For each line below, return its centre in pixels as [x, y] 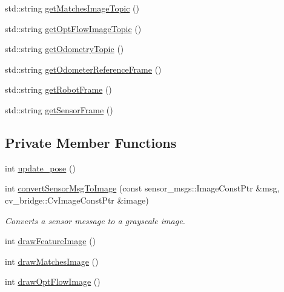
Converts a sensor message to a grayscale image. [95, 220]
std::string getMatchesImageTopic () [72, 8]
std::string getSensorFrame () [59, 109]
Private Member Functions [91, 142]
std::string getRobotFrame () [58, 89]
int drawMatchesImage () [52, 261]
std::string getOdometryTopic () [64, 49]
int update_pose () [40, 168]
